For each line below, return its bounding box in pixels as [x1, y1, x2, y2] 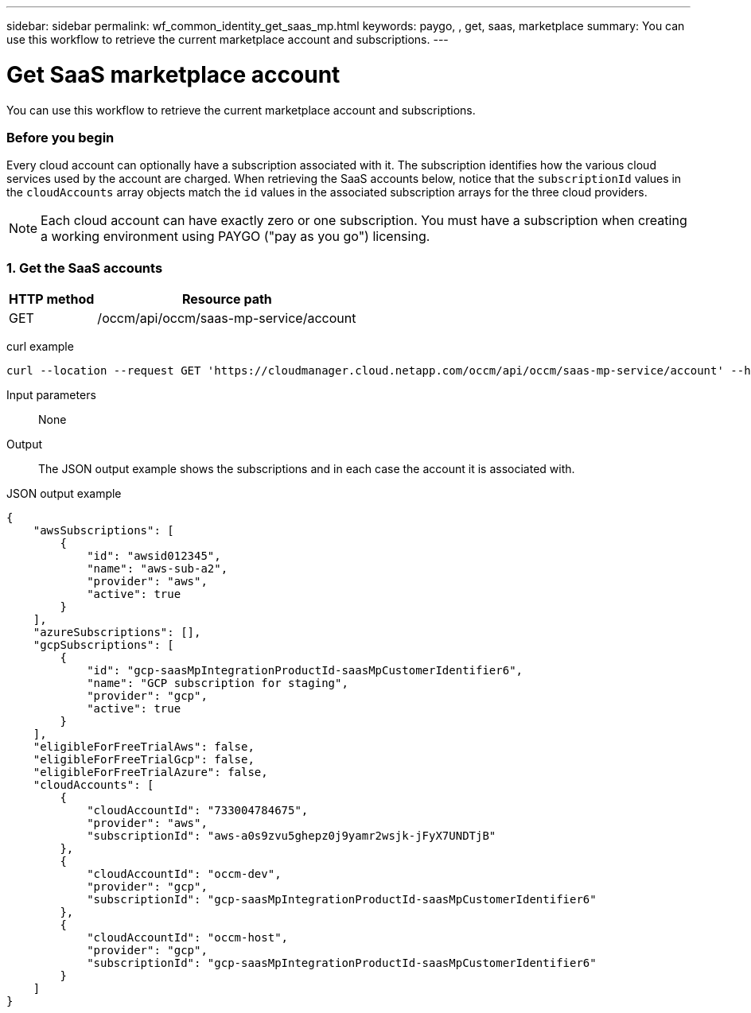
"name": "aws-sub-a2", [87, 562, 228, 575]
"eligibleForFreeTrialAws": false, [33, 740, 255, 753]
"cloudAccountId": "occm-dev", [87, 867, 282, 880]
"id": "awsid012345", [87, 549, 221, 562]
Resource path [181, 291, 272, 307]
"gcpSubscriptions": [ [33, 638, 174, 651]
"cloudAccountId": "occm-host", [87, 931, 289, 944]
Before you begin [6, 129, 115, 146]
